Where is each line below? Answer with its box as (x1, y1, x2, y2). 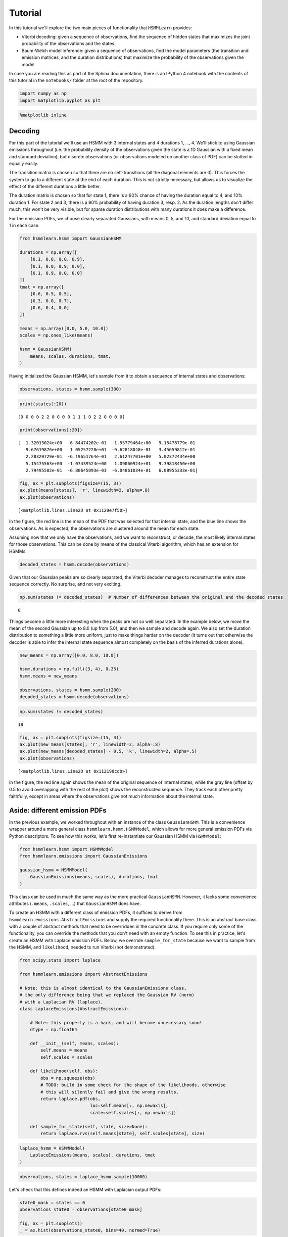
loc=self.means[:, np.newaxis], (90, 1103, 169, 1108)
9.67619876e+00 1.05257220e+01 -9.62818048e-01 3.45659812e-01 (25, 447, 195, 452)
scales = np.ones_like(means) (19, 333, 93, 338)
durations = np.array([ (19, 249, 78, 255)
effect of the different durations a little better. (9, 184, 101, 190)
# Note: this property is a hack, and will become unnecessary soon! (30, 1020, 202, 1025)
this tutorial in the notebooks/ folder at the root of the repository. (9, 77, 144, 84)
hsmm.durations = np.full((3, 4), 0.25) (19, 666, 119, 672)
